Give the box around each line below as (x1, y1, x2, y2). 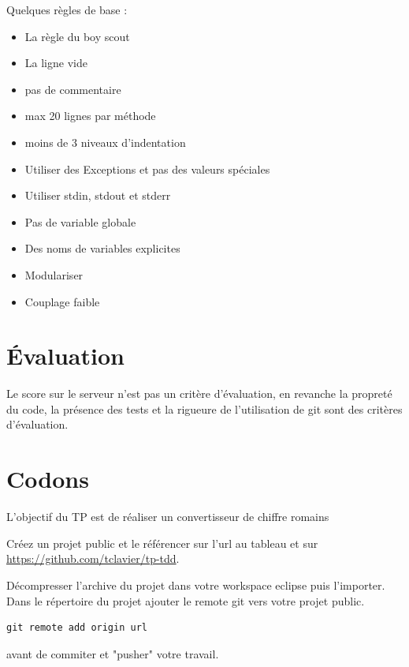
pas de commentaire (24, 81, 121, 97)
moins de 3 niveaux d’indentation (24, 133, 186, 150)
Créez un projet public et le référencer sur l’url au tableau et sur (6, 534, 318, 551)
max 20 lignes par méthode (24, 107, 156, 124)
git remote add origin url (6, 622, 147, 634)
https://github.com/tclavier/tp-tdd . (6, 550, 180, 567)
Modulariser (24, 266, 84, 283)
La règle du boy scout (24, 28, 130, 44)
